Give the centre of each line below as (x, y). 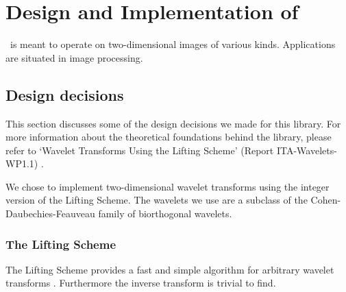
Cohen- (326, 200)
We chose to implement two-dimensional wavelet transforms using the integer (168, 186)
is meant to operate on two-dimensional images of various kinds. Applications (173, 44)
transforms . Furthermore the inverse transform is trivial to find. (141, 283)
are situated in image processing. (74, 57)
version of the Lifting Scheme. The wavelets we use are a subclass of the (157, 200)
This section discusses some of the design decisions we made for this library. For (173, 123)
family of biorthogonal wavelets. (165, 214)
